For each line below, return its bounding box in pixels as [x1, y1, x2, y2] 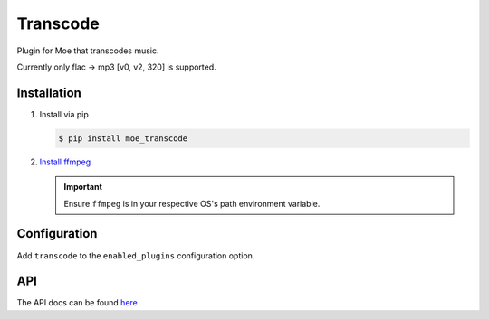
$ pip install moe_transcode [58, 133, 188, 144]
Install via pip [39, 108, 90, 119]
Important [63, 182, 103, 192]
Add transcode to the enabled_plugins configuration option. [16, 249, 255, 261]
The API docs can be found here [16, 297, 138, 308]
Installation [16, 85, 81, 100]
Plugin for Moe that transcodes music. [16, 45, 159, 56]
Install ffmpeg [39, 156, 91, 167]
